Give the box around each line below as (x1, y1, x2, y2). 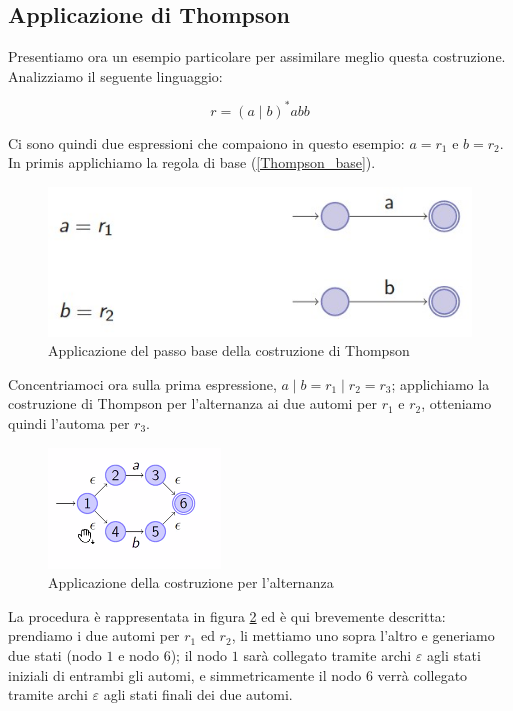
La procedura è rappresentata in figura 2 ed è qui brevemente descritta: (8, 605, 446, 626)
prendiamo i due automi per (8, 625, 180, 646)
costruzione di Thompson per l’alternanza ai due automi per (8, 393, 377, 414)
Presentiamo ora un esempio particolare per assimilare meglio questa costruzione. (8, 46, 506, 67)
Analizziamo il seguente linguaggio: (8, 65, 223, 86)
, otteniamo (421, 393, 492, 414)
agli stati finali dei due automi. (103, 684, 293, 705)
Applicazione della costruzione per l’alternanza (48, 572, 334, 593)
